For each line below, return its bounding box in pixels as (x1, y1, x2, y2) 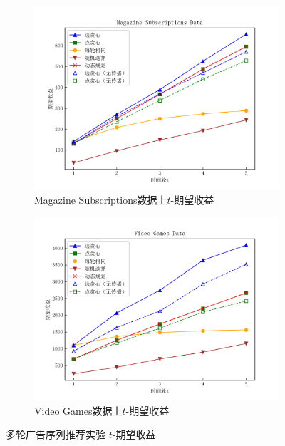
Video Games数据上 (34, 403, 123, 418)
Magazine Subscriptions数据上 (34, 192, 167, 207)
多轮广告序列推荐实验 (6, 427, 105, 442)
